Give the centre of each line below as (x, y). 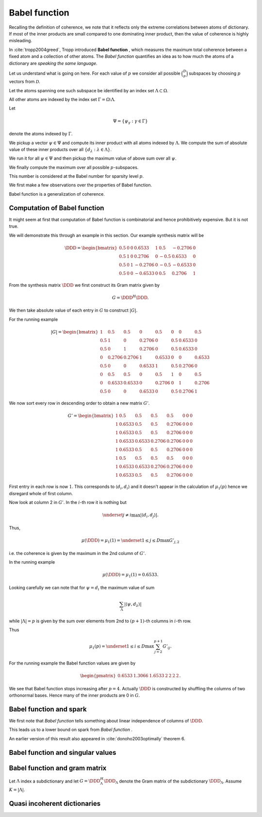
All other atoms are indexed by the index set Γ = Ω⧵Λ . (62, 100)
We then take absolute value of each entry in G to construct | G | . (73, 310)
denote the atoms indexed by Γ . (41, 134)
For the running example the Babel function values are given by (72, 663)
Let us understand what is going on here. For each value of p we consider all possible (95, 73)
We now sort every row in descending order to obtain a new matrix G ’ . (79, 403)
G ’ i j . (167, 647)
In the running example (32, 562)
